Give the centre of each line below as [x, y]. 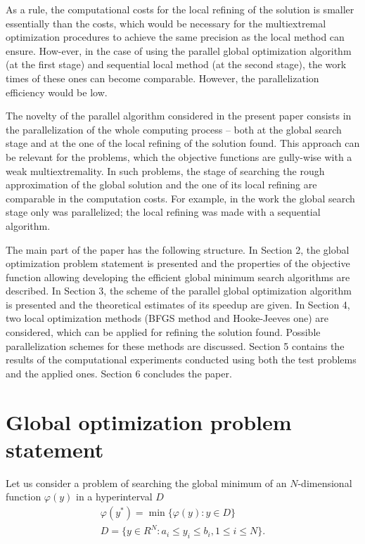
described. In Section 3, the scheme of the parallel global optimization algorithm [179, 291]
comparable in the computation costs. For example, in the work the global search [180, 198]
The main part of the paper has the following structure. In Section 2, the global [178, 249]
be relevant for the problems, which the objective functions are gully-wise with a [179, 156]
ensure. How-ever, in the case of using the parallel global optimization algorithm [179, 50]
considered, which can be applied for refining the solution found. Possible [163, 332]
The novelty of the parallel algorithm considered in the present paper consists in [179, 116]
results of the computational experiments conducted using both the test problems [181, 360]
